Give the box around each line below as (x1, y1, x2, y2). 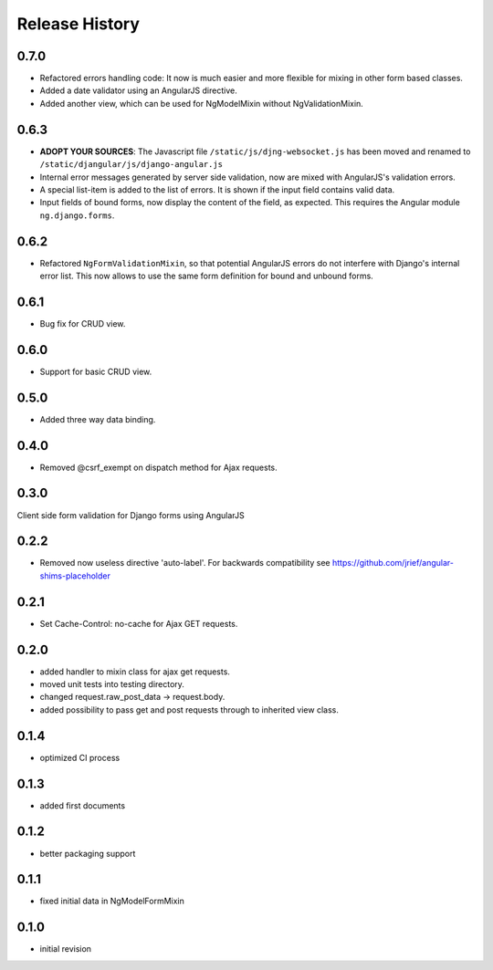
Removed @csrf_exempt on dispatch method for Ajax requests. (39, 462, 278, 473)
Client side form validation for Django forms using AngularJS (16, 509, 246, 520)
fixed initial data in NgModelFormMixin (39, 895, 184, 907)
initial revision (39, 944, 91, 954)
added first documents (39, 799, 126, 811)
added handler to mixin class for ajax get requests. (39, 666, 230, 677)
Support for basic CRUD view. (39, 366, 152, 377)
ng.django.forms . (39, 210, 115, 221)
